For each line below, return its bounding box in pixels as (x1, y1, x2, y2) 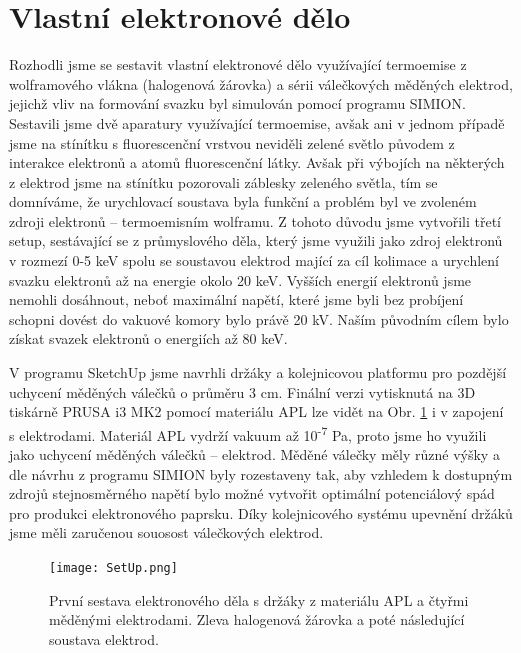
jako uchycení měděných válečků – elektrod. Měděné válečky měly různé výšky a (9, 444, 500, 465)
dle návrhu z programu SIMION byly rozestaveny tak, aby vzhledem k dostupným (9, 463, 513, 484)
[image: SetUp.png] (49, 561, 178, 576)
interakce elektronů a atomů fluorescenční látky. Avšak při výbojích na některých (9, 152, 505, 173)
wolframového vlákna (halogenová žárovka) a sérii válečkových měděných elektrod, (9, 73, 513, 94)
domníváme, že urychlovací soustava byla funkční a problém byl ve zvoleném (9, 191, 477, 212)
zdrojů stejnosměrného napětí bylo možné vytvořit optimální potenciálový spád (9, 483, 495, 504)
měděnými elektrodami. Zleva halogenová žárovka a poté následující (49, 609, 465, 630)
